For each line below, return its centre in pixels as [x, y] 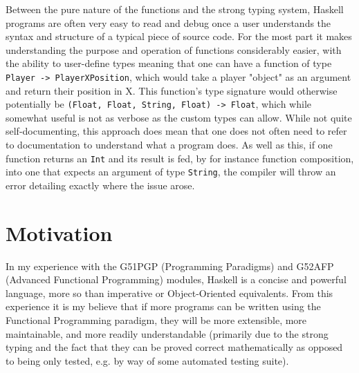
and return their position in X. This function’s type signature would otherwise [172, 90]
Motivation [59, 232]
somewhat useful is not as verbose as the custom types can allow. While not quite [179, 117]
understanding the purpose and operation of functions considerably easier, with [174, 49]
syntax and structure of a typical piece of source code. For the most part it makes [179, 36]
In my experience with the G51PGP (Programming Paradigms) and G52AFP [170, 266]
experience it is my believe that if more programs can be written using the [163, 306]
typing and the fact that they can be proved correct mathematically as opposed [174, 347]
